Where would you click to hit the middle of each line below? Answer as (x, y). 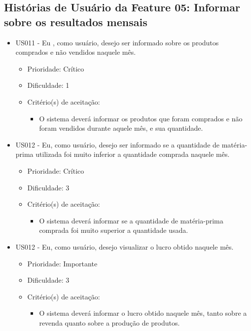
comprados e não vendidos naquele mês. (76, 52)
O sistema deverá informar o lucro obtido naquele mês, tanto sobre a (143, 313)
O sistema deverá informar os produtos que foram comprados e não (141, 118)
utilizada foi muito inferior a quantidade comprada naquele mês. (133, 154)
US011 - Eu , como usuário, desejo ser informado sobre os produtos (117, 42)
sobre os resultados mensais (76, 21)
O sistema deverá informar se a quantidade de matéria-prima (131, 220)
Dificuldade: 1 (48, 85)
